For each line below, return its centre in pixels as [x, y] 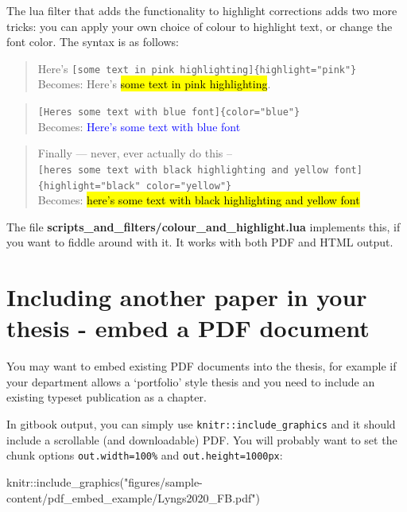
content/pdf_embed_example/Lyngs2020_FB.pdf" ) [133, 497]
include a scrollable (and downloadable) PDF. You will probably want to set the [202, 439]
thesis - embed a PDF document [188, 328]
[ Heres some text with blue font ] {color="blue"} [169, 112]
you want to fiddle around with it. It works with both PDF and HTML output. [200, 242]
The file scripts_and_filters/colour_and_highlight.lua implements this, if [203, 226]
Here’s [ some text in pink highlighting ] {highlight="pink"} [197, 68]
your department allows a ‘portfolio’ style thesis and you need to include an [191, 381]
